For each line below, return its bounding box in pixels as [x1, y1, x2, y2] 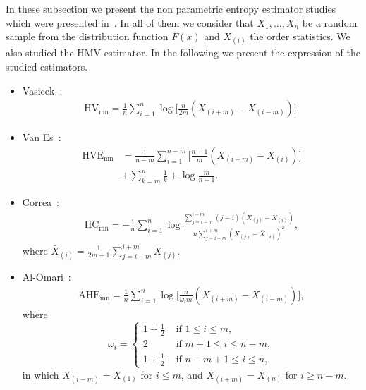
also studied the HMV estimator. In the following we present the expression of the [6, 45, 360, 60]
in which [22, 367, 59, 382]
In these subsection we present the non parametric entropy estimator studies [6, 1, 336, 16]
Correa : [22, 195, 60, 209]
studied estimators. [6, 59, 88, 73]
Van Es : [22, 130, 61, 145]
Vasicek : [22, 83, 63, 97]
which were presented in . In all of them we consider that [6, 15, 254, 30]
